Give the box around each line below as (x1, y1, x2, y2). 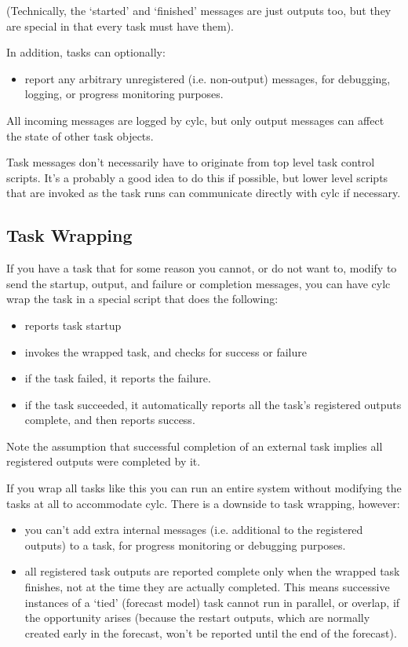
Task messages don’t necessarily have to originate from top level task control (6, 154, 375, 170)
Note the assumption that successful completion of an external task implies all (6, 437, 383, 454)
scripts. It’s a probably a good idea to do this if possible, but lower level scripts (6, 169, 388, 185)
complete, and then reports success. (24, 411, 195, 428)
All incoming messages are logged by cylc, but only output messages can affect (6, 111, 384, 128)
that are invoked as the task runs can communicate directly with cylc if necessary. (6, 185, 401, 201)
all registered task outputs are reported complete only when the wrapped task (24, 563, 400, 579)
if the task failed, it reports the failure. (24, 370, 211, 386)
